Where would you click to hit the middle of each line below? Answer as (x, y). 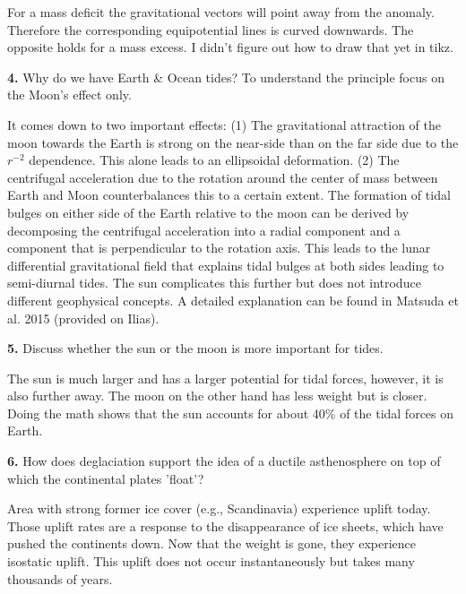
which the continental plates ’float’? (106, 478)
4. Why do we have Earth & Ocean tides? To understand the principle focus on (226, 77)
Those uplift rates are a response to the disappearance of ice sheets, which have (225, 525)
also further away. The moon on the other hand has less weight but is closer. (217, 396)
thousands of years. (60, 578)
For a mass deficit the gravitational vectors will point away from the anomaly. (221, 12)
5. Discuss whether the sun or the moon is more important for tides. (195, 348)
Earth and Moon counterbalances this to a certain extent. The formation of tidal (229, 195)
